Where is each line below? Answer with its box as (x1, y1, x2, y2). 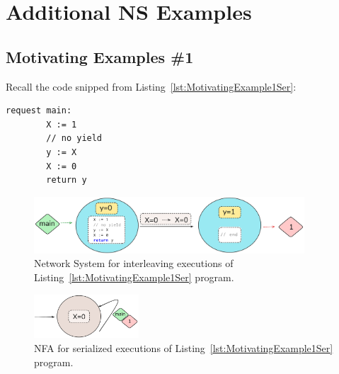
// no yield (46, 133, 103, 144)
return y (46, 175, 87, 186)
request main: (6, 106, 72, 116)
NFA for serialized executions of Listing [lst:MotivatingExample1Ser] (34, 340, 333, 355)
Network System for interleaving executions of (34, 256, 234, 271)
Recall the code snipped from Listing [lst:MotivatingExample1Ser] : (6, 79, 297, 93)
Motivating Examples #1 (6, 45, 194, 67)
